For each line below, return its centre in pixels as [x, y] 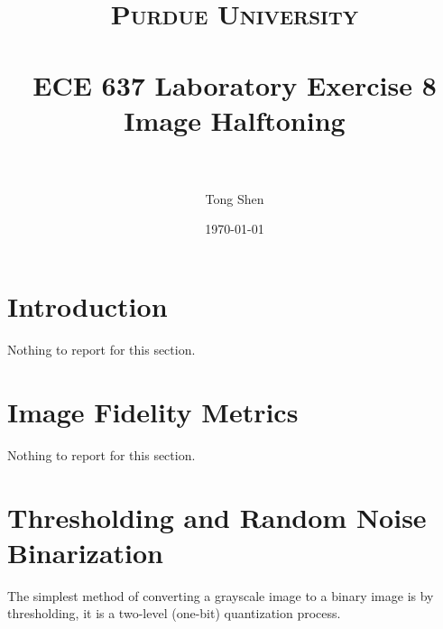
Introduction [88, 306]
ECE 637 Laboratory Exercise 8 [235, 84]
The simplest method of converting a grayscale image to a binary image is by [221, 595]
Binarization [85, 552]
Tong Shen [235, 198]
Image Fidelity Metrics [153, 411]
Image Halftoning [235, 120]
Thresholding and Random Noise [217, 517]
